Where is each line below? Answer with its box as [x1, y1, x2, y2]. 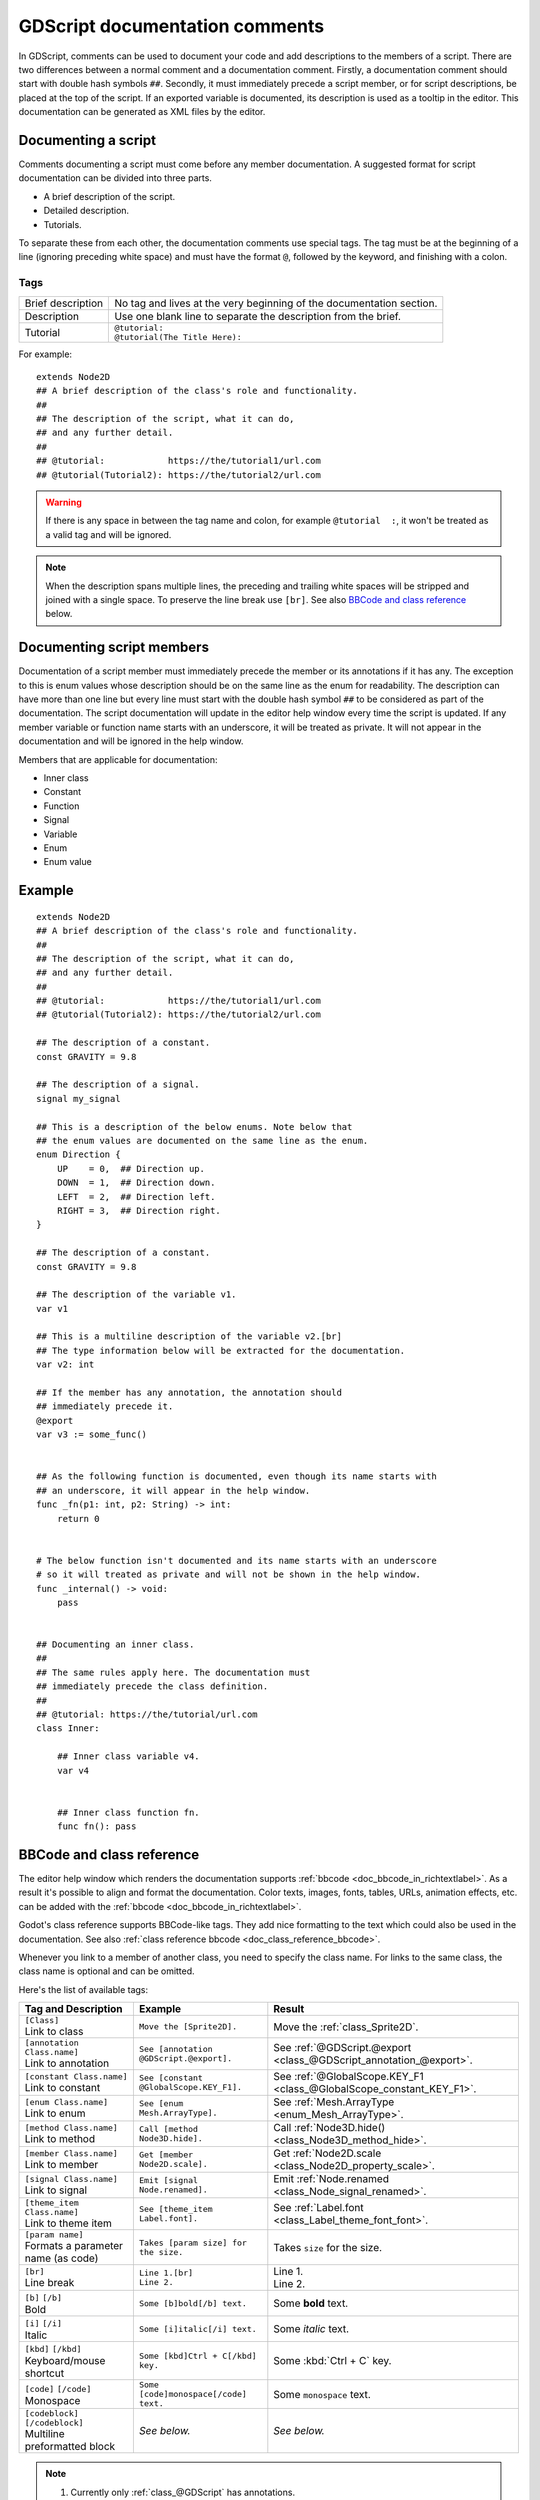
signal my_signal [36, 1093, 121, 1104]
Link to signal [24, 2183, 88, 2197]
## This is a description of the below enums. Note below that [36, 1121, 353, 1132]
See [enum [138, 2098, 184, 2109]
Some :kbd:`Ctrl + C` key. [273, 2354, 392, 2368]
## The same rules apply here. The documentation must [36, 1666, 311, 1678]
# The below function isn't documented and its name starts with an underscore [36, 1555, 437, 1566]
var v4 [56, 1765, 90, 1776]
